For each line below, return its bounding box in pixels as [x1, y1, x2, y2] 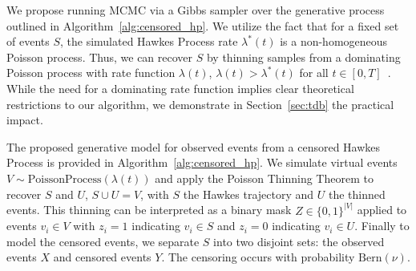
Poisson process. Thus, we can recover [6, 48, 193, 65]
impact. [6, 111, 43, 128]
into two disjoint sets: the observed [213, 233, 385, 249]
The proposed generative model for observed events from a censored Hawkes [6, 138, 381, 155]
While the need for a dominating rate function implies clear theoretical [6, 79, 354, 96]
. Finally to [354, 217, 410, 234]
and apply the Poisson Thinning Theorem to [155, 169, 374, 186]
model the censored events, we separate [6, 233, 200, 249]
